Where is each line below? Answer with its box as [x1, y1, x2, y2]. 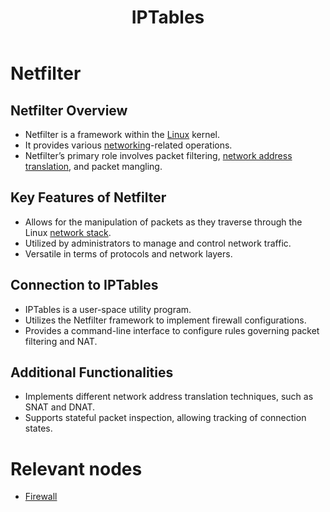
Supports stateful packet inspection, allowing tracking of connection [24, 412, 307, 424]
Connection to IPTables [10, 277, 159, 294]
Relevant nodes [10, 457, 143, 480]
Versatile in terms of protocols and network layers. [24, 247, 233, 260]
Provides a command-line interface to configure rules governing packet [24, 324, 320, 336]
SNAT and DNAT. [24, 401, 96, 413]
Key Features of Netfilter [10, 189, 167, 206]
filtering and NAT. [24, 335, 98, 347]
